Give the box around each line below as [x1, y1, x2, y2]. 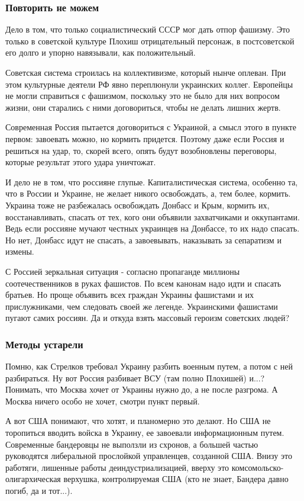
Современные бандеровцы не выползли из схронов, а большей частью [5, 438, 258, 450]
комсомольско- [231, 461, 284, 473]
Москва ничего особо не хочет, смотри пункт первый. [5, 394, 200, 407]
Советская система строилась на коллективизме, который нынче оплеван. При [5, 66, 286, 78]
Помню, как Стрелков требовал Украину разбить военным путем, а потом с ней [5, 360, 293, 372]
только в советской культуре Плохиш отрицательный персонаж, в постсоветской [5, 34, 295, 47]
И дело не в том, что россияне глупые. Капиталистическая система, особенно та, [5, 175, 298, 188]
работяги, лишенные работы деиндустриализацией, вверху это [5, 461, 229, 473]
